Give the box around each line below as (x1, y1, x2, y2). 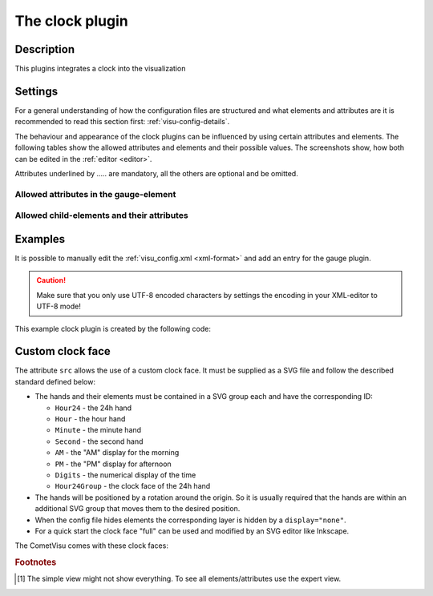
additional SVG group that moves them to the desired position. (34, 504, 241, 513)
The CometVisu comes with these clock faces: (14, 541, 168, 550)
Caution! (36, 276, 67, 285)
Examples (14, 232, 66, 246)
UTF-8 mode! (36, 301, 82, 312)
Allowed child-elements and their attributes (14, 210, 188, 221)
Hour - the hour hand (55, 413, 126, 424)
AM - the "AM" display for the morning (55, 448, 180, 457)
